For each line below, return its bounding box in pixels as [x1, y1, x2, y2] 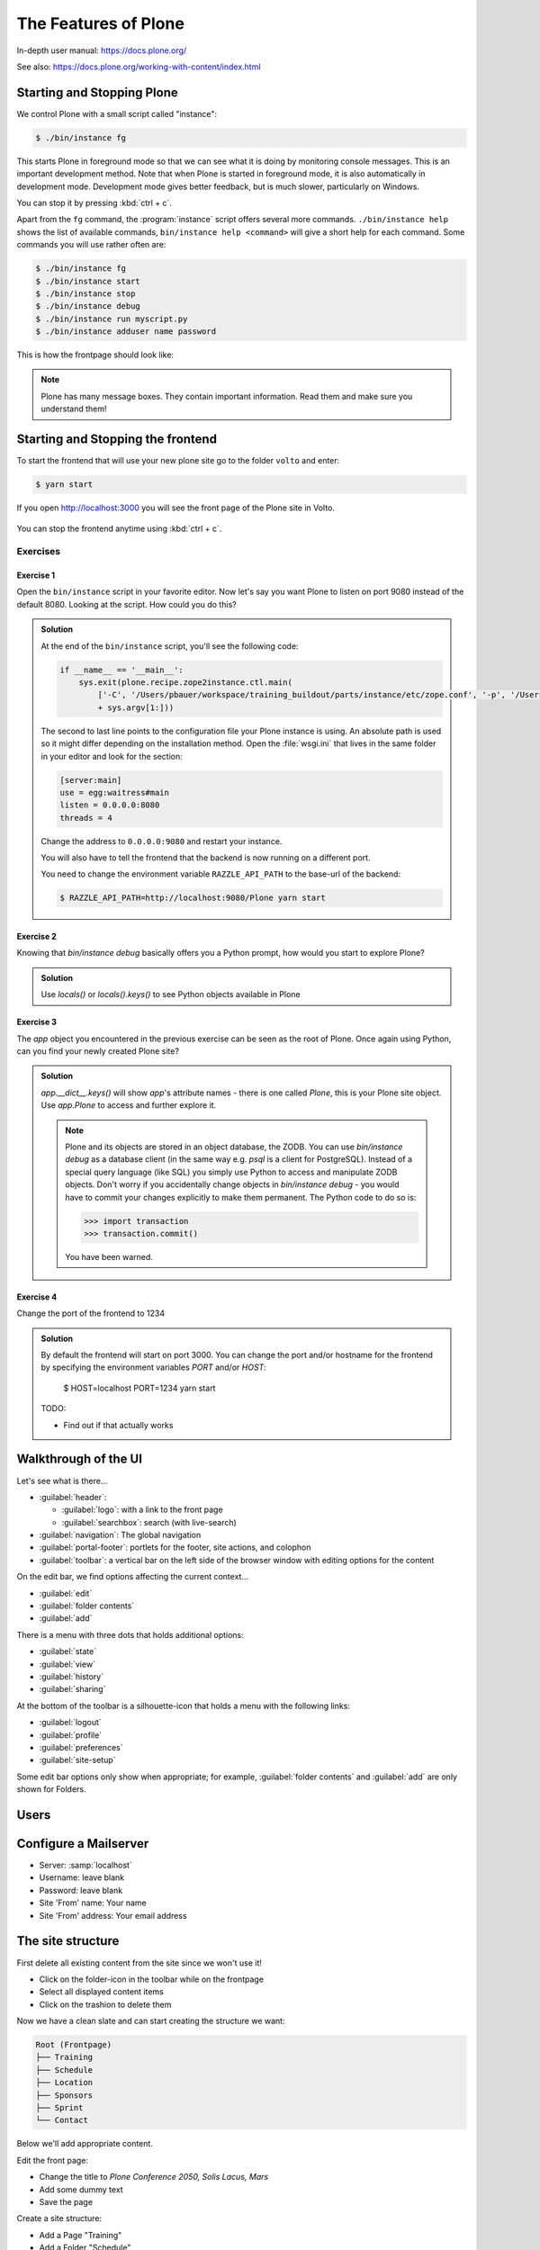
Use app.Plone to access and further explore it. [40, 1100, 217, 1111]
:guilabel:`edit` [39, 1588, 93, 1598]
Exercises [16, 545, 61, 558]
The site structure [16, 1933, 120, 1948]
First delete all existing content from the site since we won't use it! [16, 1957, 263, 1968]
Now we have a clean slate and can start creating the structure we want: [16, 2016, 285, 2027]
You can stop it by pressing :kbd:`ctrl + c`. [16, 197, 173, 208]
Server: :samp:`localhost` [39, 1859, 132, 1871]
